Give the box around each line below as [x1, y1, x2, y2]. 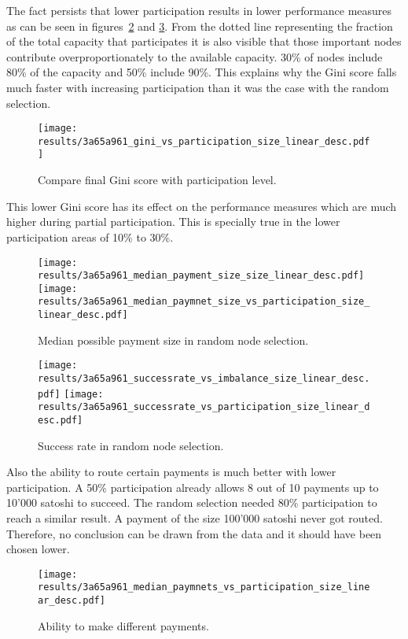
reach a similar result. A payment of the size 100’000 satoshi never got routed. [6, 510, 383, 526]
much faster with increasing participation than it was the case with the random [6, 79, 389, 95]
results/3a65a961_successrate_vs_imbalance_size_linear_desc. [38, 373, 370, 385]
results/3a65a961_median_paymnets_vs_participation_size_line [38, 582, 370, 593]
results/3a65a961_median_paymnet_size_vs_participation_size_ [38, 296, 370, 308]
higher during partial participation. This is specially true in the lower [6, 213, 340, 230]
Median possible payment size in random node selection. [38, 331, 309, 348]
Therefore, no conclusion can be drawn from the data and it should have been [6, 525, 382, 541]
